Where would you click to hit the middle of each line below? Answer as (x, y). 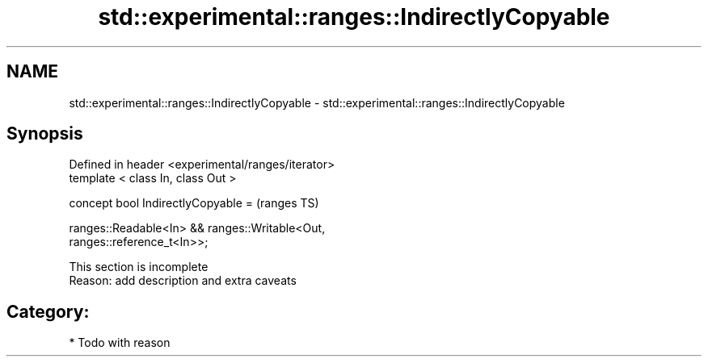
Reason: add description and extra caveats (183, 281)
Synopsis (45, 134)
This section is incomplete (139, 267)
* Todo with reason (120, 343)
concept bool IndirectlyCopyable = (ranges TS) (194, 203)
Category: (48, 311)
